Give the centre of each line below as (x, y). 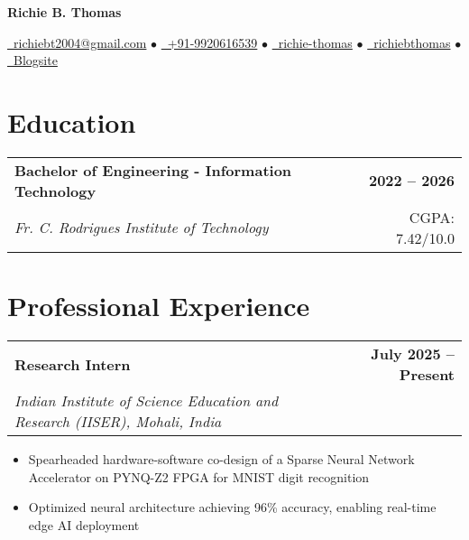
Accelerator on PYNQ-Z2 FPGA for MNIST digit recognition (199, 476)
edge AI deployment (84, 524)
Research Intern (73, 364)
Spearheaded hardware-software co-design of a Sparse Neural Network (221, 459)
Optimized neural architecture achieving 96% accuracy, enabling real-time (232, 507)
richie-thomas (315, 42)
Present (427, 375)
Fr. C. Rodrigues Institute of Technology (142, 228)
